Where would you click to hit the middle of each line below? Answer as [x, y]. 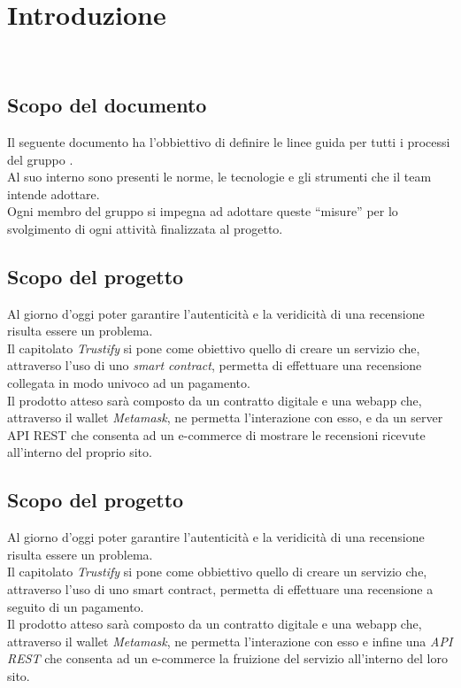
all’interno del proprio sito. [80, 452]
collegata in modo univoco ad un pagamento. [129, 383]
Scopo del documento [107, 105]
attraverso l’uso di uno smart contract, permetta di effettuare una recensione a [220, 589]
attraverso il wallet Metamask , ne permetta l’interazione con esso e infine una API [230, 641]
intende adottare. [54, 193]
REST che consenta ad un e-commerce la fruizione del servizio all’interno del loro [227, 658]
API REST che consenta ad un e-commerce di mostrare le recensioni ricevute [216, 434]
